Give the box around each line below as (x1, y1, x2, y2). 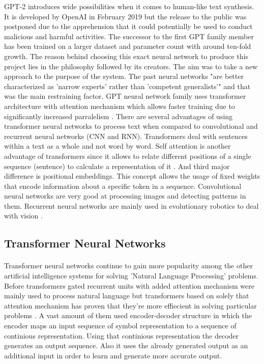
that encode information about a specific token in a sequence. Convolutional (4, 180, 242, 191)
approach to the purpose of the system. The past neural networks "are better (4, 71, 244, 81)
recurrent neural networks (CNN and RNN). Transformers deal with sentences (4, 130, 248, 141)
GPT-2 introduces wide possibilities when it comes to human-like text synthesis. (4, 1, 254, 11)
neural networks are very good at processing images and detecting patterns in (4, 190, 246, 201)
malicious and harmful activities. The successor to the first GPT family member (4, 31, 254, 41)
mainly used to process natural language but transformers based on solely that (4, 290, 249, 301)
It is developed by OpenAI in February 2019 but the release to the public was (4, 11, 247, 21)
